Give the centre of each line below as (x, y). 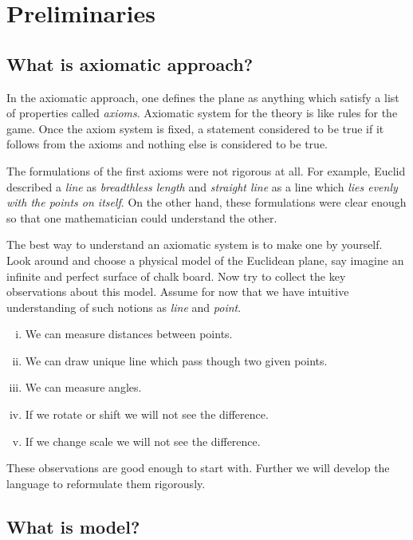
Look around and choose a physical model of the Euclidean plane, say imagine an (205, 260)
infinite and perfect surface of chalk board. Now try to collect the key (176, 276)
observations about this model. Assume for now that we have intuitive (178, 292)
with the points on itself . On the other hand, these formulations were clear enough (206, 202)
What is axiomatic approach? (130, 63)
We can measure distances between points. (129, 334)
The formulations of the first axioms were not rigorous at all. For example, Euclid (206, 170)
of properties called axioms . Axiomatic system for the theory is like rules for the (202, 113)
